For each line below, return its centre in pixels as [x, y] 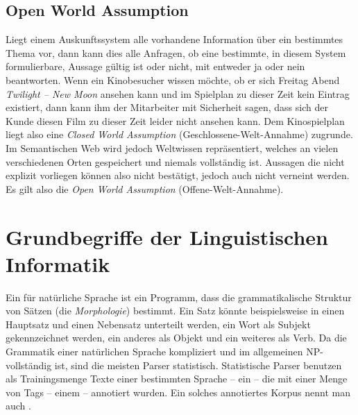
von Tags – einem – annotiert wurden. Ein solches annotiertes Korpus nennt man [178, 392]
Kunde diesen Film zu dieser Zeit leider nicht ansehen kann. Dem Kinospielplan [175, 120]
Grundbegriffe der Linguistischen [167, 236]
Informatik [58, 263]
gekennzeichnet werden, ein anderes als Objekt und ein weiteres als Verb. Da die [176, 338]
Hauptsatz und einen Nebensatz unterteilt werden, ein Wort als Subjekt [158, 324]
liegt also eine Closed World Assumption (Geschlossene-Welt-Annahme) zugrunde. [179, 134]
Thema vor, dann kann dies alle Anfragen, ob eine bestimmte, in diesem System [176, 52]
